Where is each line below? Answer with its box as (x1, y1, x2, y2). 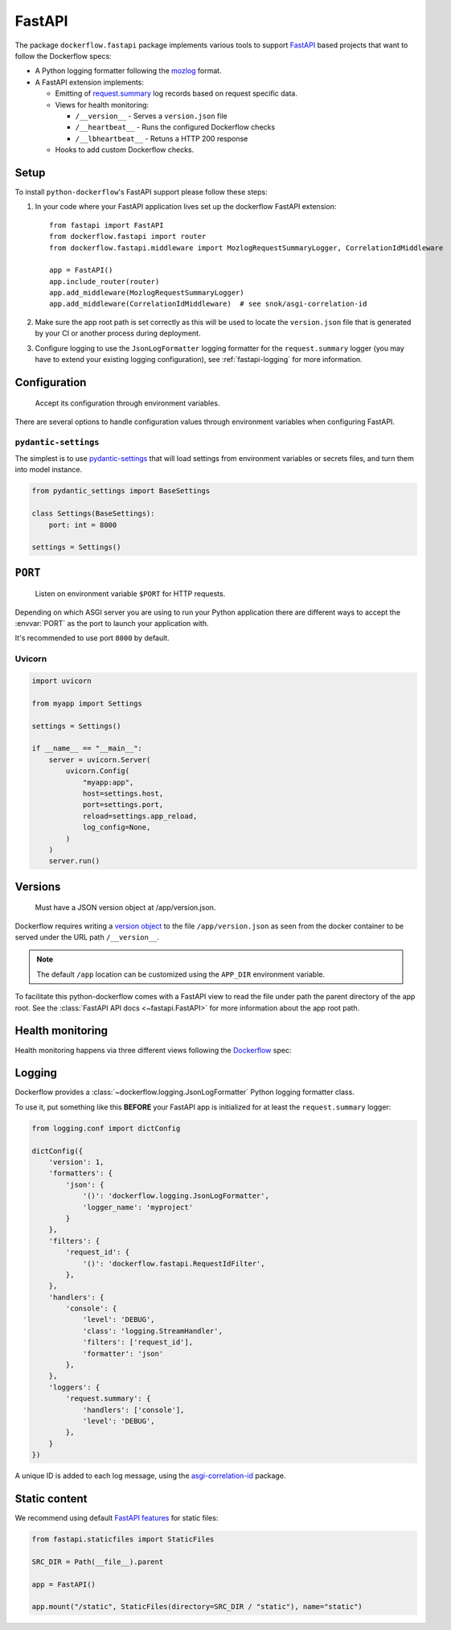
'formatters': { (48, 1169, 113, 1178)
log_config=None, (82, 823, 151, 832)
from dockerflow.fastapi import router (49, 232, 207, 241)
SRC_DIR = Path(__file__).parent (31, 1557, 164, 1566)
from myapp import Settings (31, 698, 142, 708)
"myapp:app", (82, 777, 134, 787)
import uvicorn (31, 677, 92, 685)
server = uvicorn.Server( (48, 755, 151, 764)
